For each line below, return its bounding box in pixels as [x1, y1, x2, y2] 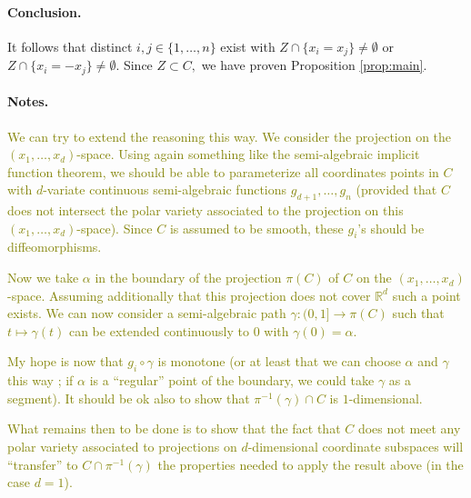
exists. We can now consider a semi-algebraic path [7, 304, 286, 323]
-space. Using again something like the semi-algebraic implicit [76, 144, 420, 164]
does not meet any [357, 419, 461, 438]
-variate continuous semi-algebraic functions [43, 180, 287, 199]
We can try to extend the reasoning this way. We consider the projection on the [7, 126, 452, 145]
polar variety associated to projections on [7, 437, 237, 456]
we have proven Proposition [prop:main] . [201, 55, 427, 75]
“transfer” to [7, 454, 78, 473]
